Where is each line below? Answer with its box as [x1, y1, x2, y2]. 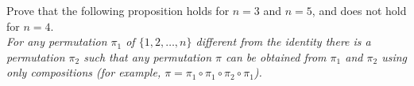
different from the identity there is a [195, 33, 371, 50]
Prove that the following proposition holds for [6, 2, 230, 18]
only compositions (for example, [6, 64, 161, 80]
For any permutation [6, 33, 107, 50]
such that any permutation [83, 48, 212, 65]
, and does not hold [311, 2, 407, 18]
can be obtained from [226, 48, 327, 65]
